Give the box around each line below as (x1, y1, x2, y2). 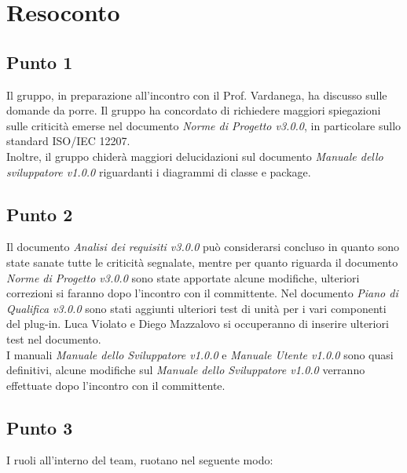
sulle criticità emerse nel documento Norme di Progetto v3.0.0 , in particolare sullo (6, 117, 401, 133)
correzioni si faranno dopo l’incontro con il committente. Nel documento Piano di (6, 285, 398, 301)
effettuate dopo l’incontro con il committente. (6, 377, 225, 393)
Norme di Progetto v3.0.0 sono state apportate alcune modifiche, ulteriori (6, 269, 360, 286)
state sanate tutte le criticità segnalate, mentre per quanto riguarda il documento (6, 253, 398, 270)
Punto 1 (6, 49, 73, 74)
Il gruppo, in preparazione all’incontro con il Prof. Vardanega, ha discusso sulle (6, 86, 387, 103)
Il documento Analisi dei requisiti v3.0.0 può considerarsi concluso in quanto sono (6, 238, 400, 255)
